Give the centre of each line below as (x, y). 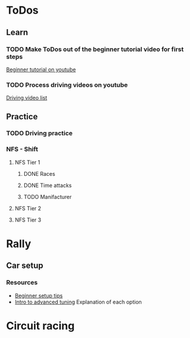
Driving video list (27, 98)
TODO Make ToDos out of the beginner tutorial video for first (95, 49)
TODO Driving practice (39, 133)
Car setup (25, 266)
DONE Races (39, 173)
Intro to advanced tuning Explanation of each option (78, 302)
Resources (22, 283)
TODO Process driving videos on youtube (67, 85)
